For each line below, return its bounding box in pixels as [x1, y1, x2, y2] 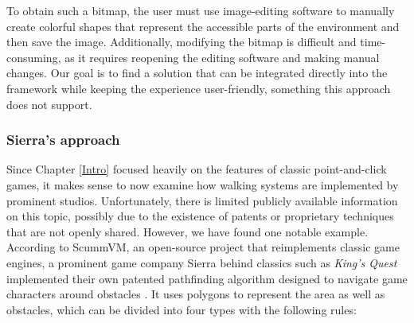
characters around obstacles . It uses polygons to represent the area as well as [6, 286, 385, 302]
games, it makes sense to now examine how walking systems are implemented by [6, 176, 399, 193]
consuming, [6, 49, 61, 65]
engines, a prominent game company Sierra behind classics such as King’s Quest [6, 254, 397, 270]
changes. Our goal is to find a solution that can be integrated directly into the [6, 64, 388, 81]
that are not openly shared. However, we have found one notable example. [6, 223, 369, 239]
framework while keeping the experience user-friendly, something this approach [6, 80, 391, 96]
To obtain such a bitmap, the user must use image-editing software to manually [6, 2, 395, 18]
